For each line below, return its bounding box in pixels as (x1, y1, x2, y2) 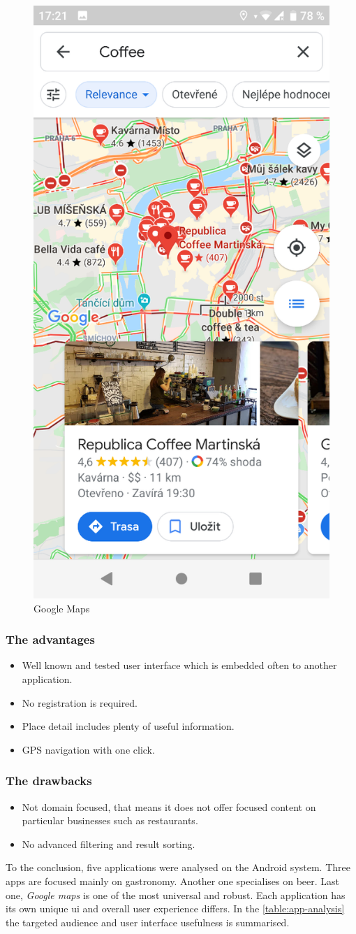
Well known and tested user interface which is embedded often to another (22, 658, 337, 673)
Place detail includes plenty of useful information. (22, 719, 235, 733)
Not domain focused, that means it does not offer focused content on (22, 799, 316, 814)
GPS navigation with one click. (22, 742, 155, 756)
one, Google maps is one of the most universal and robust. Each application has (6, 887, 346, 902)
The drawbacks (6, 772, 92, 789)
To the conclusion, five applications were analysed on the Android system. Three (6, 860, 350, 875)
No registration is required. (22, 695, 138, 710)
